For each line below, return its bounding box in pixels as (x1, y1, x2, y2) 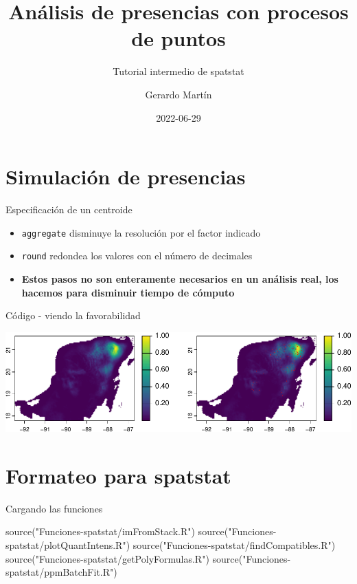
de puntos (131, 24, 226, 52)
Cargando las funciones (5, 501, 103, 515)
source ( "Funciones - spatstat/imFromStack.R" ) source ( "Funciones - (5, 524, 277, 539)
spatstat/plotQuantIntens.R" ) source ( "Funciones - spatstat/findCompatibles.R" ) (5, 538, 336, 552)
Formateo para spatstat (5, 461, 231, 489)
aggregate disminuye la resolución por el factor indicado (21, 225, 261, 239)
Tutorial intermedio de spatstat (113, 64, 244, 78)
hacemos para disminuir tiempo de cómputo (21, 285, 235, 299)
